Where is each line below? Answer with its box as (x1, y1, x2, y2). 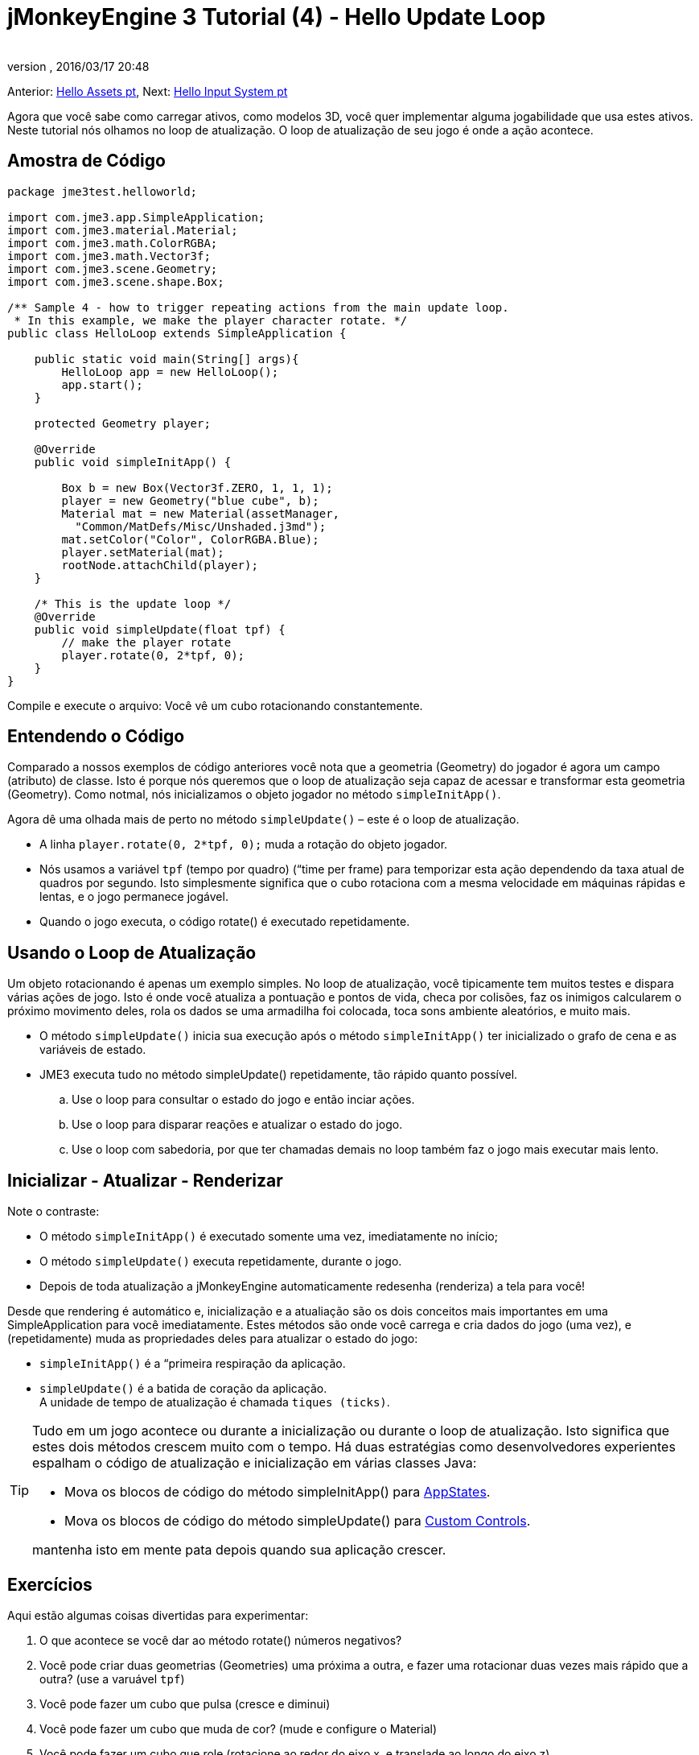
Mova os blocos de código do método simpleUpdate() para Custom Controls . (64, 1513, 531, 1530)
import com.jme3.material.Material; (7, 223, 238, 237)
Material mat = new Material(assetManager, (61, 506, 340, 520)
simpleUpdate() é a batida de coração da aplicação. (39, 1381, 327, 1396)
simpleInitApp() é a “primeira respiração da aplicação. (39, 1357, 346, 1371)
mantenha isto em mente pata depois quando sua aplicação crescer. (32, 1542, 446, 1559)
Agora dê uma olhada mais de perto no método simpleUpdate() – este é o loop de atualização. (7, 812, 520, 827)
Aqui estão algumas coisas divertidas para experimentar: (7, 1608, 309, 1622)
